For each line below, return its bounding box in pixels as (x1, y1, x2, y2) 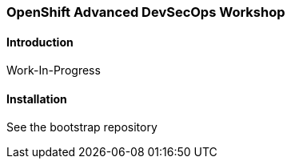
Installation (6, 91, 67, 106)
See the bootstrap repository (6, 120, 157, 135)
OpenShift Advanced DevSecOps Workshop (6, 4, 285, 20)
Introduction (6, 34, 74, 49)
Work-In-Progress (6, 63, 101, 78)
